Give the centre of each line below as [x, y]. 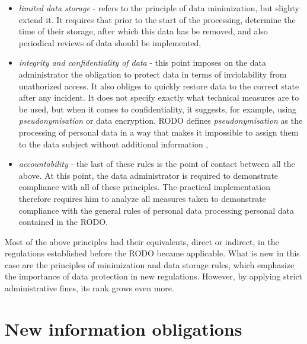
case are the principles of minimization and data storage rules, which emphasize [150, 264]
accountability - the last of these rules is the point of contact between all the [157, 164]
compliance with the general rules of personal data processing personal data [156, 210]
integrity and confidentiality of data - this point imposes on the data [143, 62]
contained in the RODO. [63, 222]
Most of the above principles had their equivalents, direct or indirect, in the [142, 241]
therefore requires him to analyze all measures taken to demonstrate [142, 198]
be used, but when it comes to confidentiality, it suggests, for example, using [158, 109]
